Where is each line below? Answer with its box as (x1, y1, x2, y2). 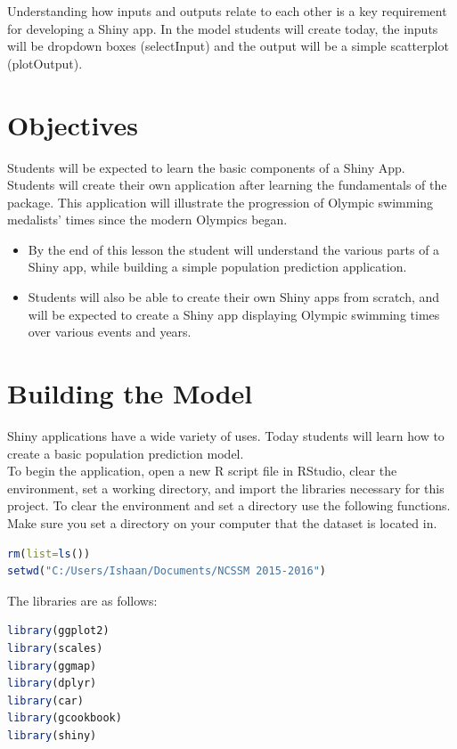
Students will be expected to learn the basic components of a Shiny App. (7, 158, 405, 176)
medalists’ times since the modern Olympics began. (7, 210, 288, 229)
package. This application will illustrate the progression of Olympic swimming (7, 192, 434, 211)
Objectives (7, 106, 138, 142)
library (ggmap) (7, 659, 97, 672)
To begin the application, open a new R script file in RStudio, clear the (7, 461, 397, 480)
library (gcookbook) (7, 712, 122, 725)
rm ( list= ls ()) (7, 547, 91, 560)
